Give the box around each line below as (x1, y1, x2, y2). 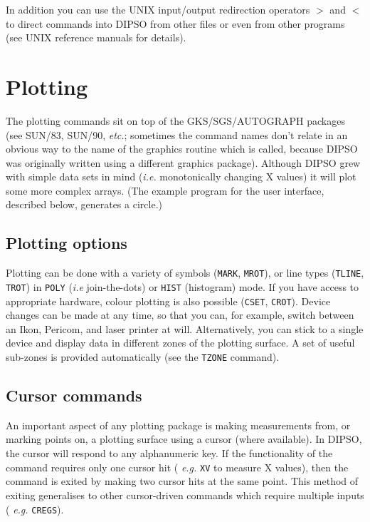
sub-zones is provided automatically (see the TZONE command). (6, 349, 280, 364)
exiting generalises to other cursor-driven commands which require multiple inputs (6, 487, 364, 502)
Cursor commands (6, 384, 142, 406)
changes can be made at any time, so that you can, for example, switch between (6, 307, 354, 322)
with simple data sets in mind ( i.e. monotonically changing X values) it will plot (6, 169, 356, 184)
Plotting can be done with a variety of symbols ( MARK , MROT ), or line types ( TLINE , (6, 265, 364, 280)
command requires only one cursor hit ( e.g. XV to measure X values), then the (6, 459, 349, 474)
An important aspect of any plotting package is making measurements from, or (6, 417, 351, 432)
